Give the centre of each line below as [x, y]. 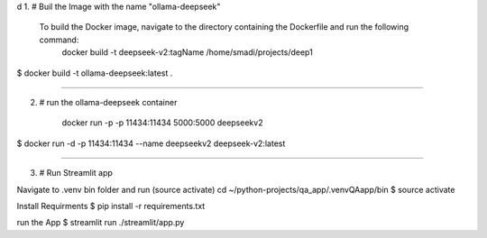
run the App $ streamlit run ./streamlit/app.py [101, 223]
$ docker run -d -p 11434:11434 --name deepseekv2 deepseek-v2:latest [151, 143]
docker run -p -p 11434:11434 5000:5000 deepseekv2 [162, 123]
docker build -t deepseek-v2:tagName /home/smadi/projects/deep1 [187, 52]
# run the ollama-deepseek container [108, 102]
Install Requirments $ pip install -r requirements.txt [111, 206]
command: [59, 40]
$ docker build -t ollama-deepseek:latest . [95, 73]
